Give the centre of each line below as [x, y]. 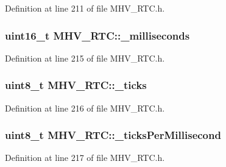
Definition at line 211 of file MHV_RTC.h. [85, 8]
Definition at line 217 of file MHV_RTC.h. [85, 158]
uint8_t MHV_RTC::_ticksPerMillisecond [113, 135]
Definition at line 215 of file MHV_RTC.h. [85, 58]
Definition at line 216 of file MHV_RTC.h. [85, 108]
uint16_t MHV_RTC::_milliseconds [97, 35]
